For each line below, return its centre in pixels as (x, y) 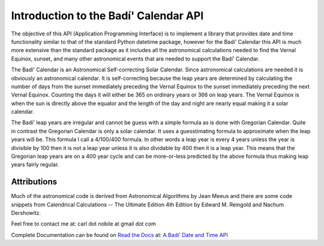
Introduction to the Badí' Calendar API (107, 16)
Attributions (34, 182)
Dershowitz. (26, 213)
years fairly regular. (35, 164)
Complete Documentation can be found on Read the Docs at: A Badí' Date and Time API (119, 235)
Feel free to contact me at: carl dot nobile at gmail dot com (83, 224)
